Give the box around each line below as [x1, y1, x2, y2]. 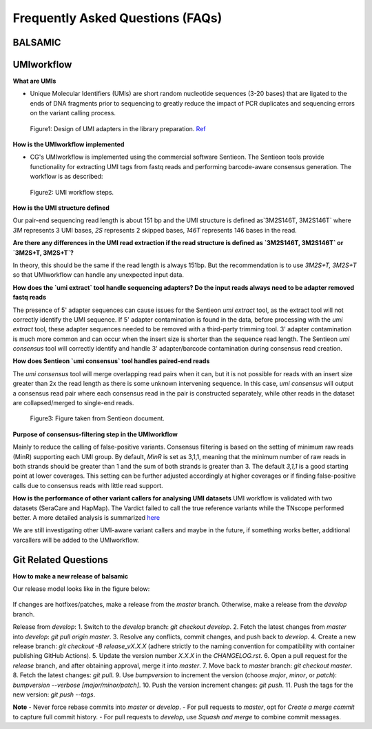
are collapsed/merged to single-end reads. [12, 399, 134, 407]
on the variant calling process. [30, 109, 116, 117]
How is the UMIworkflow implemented [12, 140, 125, 148]
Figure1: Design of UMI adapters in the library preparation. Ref [30, 124, 206, 133]
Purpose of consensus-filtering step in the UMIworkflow [12, 430, 178, 438]
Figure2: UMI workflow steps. [30, 188, 114, 196]
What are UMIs [12, 77, 56, 86]
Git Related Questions [12, 554, 109, 565]
